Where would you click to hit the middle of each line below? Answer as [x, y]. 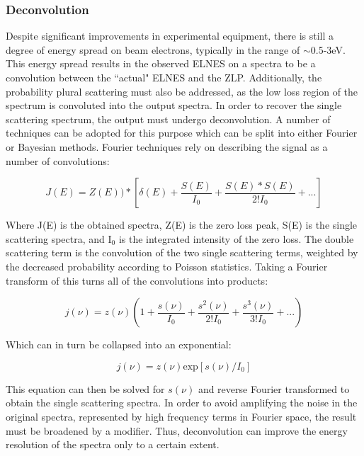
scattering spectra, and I [59, 238]
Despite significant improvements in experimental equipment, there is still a [170, 36]
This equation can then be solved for [85, 388]
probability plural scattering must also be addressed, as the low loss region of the [182, 91]
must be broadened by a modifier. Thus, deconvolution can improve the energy [177, 430]
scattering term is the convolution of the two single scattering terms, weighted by [182, 252]
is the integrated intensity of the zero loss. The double [236, 238]
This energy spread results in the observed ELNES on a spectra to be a [161, 63]
